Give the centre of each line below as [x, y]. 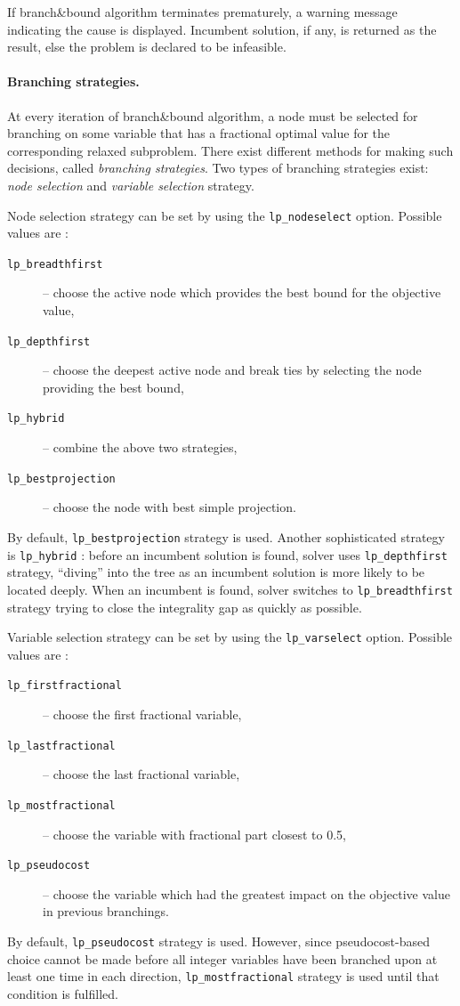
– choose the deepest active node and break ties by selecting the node [232, 370]
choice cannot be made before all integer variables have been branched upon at [222, 958]
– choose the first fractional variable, [142, 714]
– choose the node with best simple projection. [169, 507]
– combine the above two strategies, [140, 447]
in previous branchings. [106, 911]
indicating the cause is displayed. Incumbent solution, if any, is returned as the [222, 29]
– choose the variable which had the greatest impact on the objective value [246, 893]
